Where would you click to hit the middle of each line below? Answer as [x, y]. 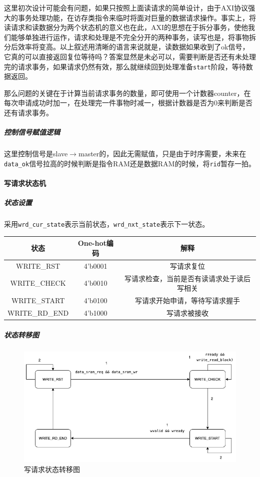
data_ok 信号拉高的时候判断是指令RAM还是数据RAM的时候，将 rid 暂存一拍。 [130, 163]
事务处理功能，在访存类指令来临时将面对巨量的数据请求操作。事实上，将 [137, 17]
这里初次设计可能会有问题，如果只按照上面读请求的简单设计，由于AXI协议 [126, 7]
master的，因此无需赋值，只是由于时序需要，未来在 [162, 154]
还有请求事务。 [28, 112]
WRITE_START [38, 300]
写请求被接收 [188, 312]
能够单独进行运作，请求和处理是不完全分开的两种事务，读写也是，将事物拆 [133, 37]
